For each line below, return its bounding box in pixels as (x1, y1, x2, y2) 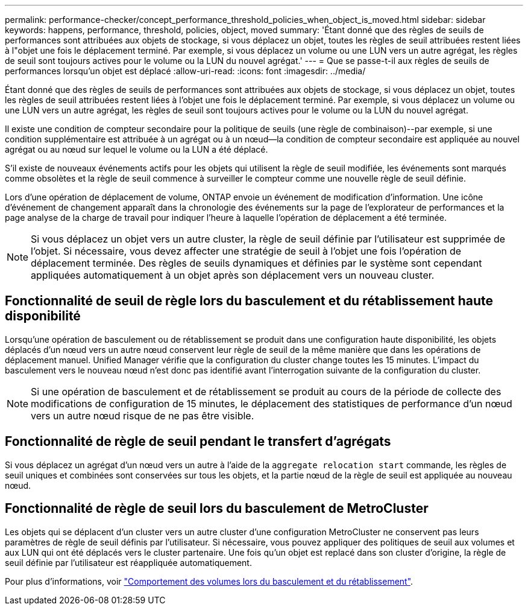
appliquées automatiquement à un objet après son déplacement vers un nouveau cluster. (31, 269, 435, 281)
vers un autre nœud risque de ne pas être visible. (31, 409, 254, 422)
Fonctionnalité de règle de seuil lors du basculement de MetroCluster (5, 501, 429, 516)
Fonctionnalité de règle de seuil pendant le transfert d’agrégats (5, 434, 391, 450)
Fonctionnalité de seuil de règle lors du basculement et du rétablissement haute (5, 293, 494, 309)
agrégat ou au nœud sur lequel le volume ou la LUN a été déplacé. (5, 144, 268, 154)
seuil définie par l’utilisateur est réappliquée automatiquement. (5, 557, 252, 568)
